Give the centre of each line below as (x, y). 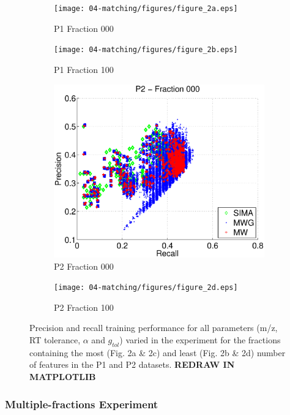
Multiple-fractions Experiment (82, 404)
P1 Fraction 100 (84, 69)
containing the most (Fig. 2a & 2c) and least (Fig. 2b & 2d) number (158, 352)
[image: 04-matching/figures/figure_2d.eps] (146, 288)
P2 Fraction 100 (84, 307)
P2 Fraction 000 (84, 266)
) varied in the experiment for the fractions (200, 340)
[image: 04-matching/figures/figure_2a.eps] (146, 9)
